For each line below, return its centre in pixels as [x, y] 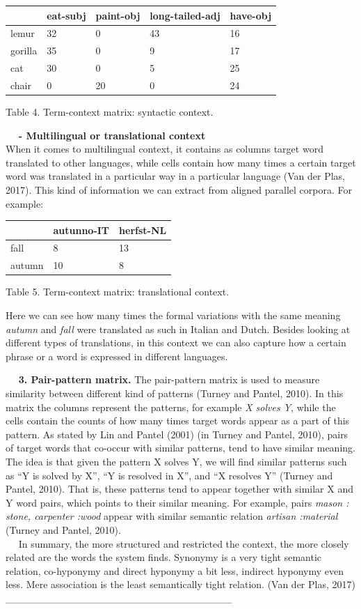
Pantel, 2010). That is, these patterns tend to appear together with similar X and [179, 489]
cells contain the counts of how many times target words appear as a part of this [178, 421]
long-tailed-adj [185, 15]
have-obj [251, 15]
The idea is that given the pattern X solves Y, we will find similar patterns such [176, 461]
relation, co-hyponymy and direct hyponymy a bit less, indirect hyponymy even [175, 570]
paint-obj [118, 15]
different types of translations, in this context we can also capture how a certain [176, 342]
